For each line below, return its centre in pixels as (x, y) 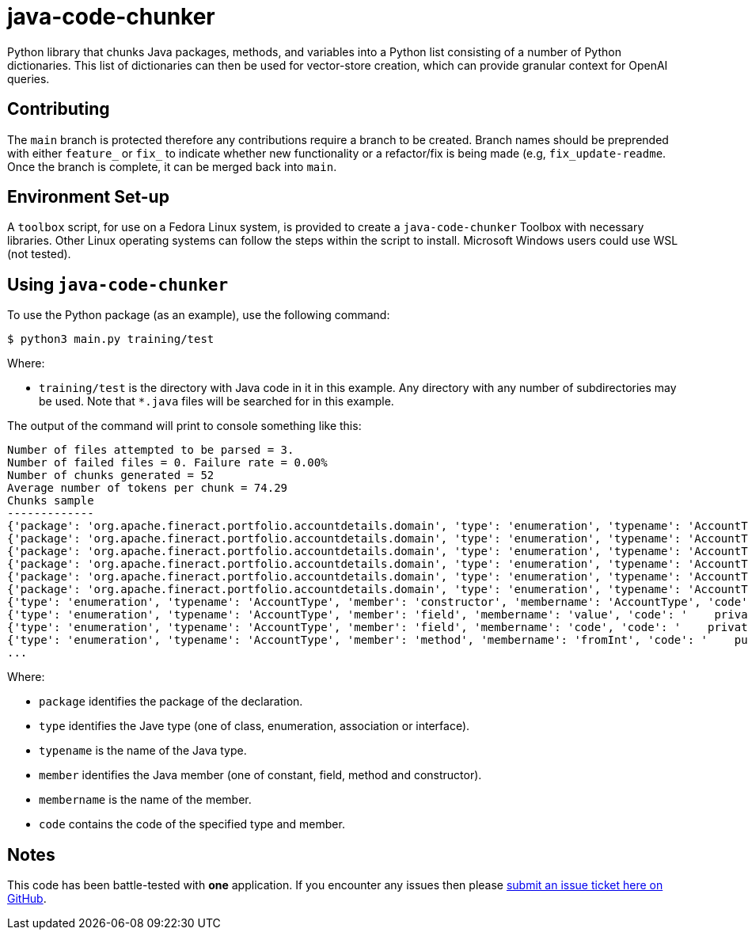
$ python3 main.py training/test (111, 339)
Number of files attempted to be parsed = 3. (151, 450)
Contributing (59, 109)
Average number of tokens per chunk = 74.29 (148, 488)
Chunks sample (51, 501)
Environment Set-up (88, 197)
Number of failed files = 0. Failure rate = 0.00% (167, 463)
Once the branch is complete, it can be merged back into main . (172, 166)
